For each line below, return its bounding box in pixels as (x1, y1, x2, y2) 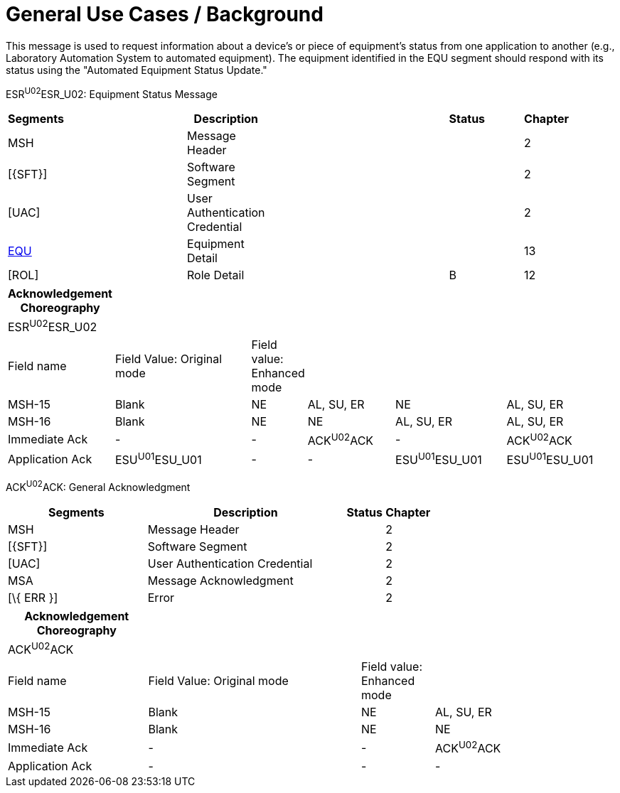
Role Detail (187, 268, 245, 283)
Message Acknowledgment (147, 573, 294, 588)
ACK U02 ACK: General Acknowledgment (6, 479, 191, 494)
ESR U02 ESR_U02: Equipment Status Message (6, 85, 218, 100)
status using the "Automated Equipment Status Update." (6, 63, 267, 76)
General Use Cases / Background (6, 2, 324, 26)
